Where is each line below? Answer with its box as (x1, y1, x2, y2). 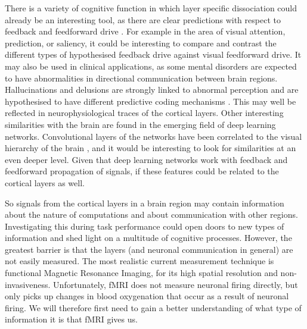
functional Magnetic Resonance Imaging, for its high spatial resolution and (5, 267, 278, 279)
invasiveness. (5, 278, 51, 290)
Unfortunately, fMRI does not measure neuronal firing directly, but (53, 278, 298, 290)
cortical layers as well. (5, 176, 85, 189)
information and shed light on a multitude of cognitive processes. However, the (5, 231, 292, 244)
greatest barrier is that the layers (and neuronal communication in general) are (5, 243, 293, 255)
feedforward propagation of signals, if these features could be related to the (5, 165, 279, 177)
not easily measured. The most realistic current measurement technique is (5, 255, 274, 267)
